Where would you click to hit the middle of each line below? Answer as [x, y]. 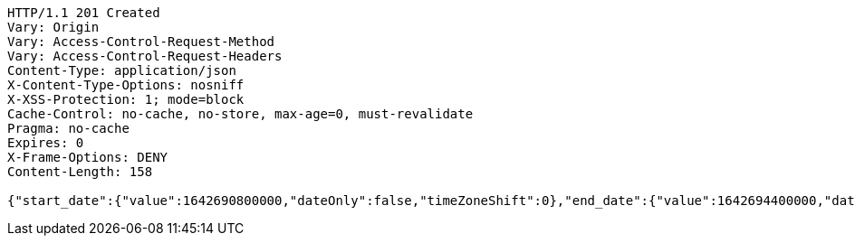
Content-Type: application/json [122, 70]
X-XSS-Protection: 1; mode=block [126, 99]
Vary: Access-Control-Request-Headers [145, 56]
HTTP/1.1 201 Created [84, 13]
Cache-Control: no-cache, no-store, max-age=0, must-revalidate [240, 114]
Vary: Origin [53, 27]
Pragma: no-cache [68, 128]
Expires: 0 [46, 143]
